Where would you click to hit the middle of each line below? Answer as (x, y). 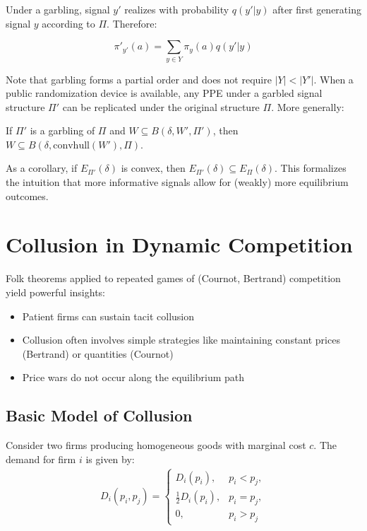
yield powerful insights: (55, 292)
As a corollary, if (42, 168)
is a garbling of (62, 130)
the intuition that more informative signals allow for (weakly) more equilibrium (177, 182)
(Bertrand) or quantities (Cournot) (98, 353)
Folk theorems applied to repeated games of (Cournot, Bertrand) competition (173, 278)
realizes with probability (177, 9)
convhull (71, 145)
